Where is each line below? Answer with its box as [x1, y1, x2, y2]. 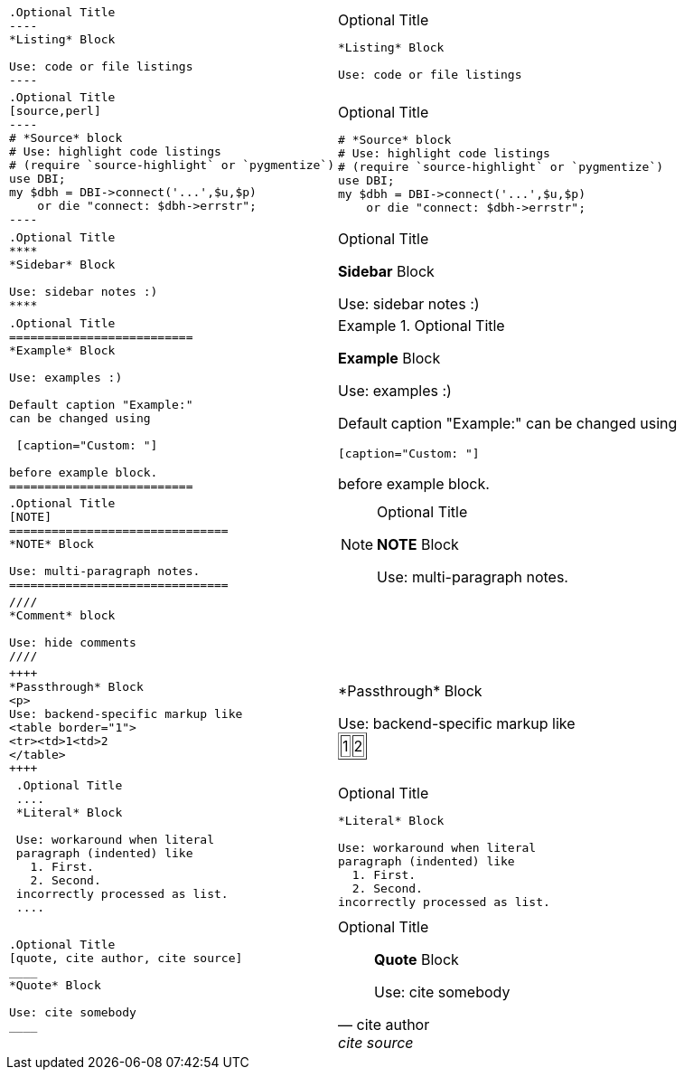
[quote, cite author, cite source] [9, 950, 243, 965]
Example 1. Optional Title [338, 316, 505, 335]
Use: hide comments [9, 636, 136, 649]
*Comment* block [9, 609, 116, 622]
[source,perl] [9, 104, 101, 118]
